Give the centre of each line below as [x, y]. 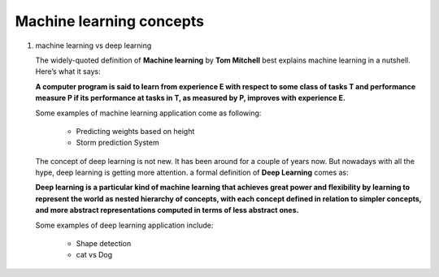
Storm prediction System [117, 143]
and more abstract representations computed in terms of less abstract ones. [167, 210]
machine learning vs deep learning [93, 45]
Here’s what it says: [68, 71]
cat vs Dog [94, 255]
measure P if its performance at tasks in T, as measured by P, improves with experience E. [190, 98]
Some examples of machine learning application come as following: [148, 113]
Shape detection [104, 244]
